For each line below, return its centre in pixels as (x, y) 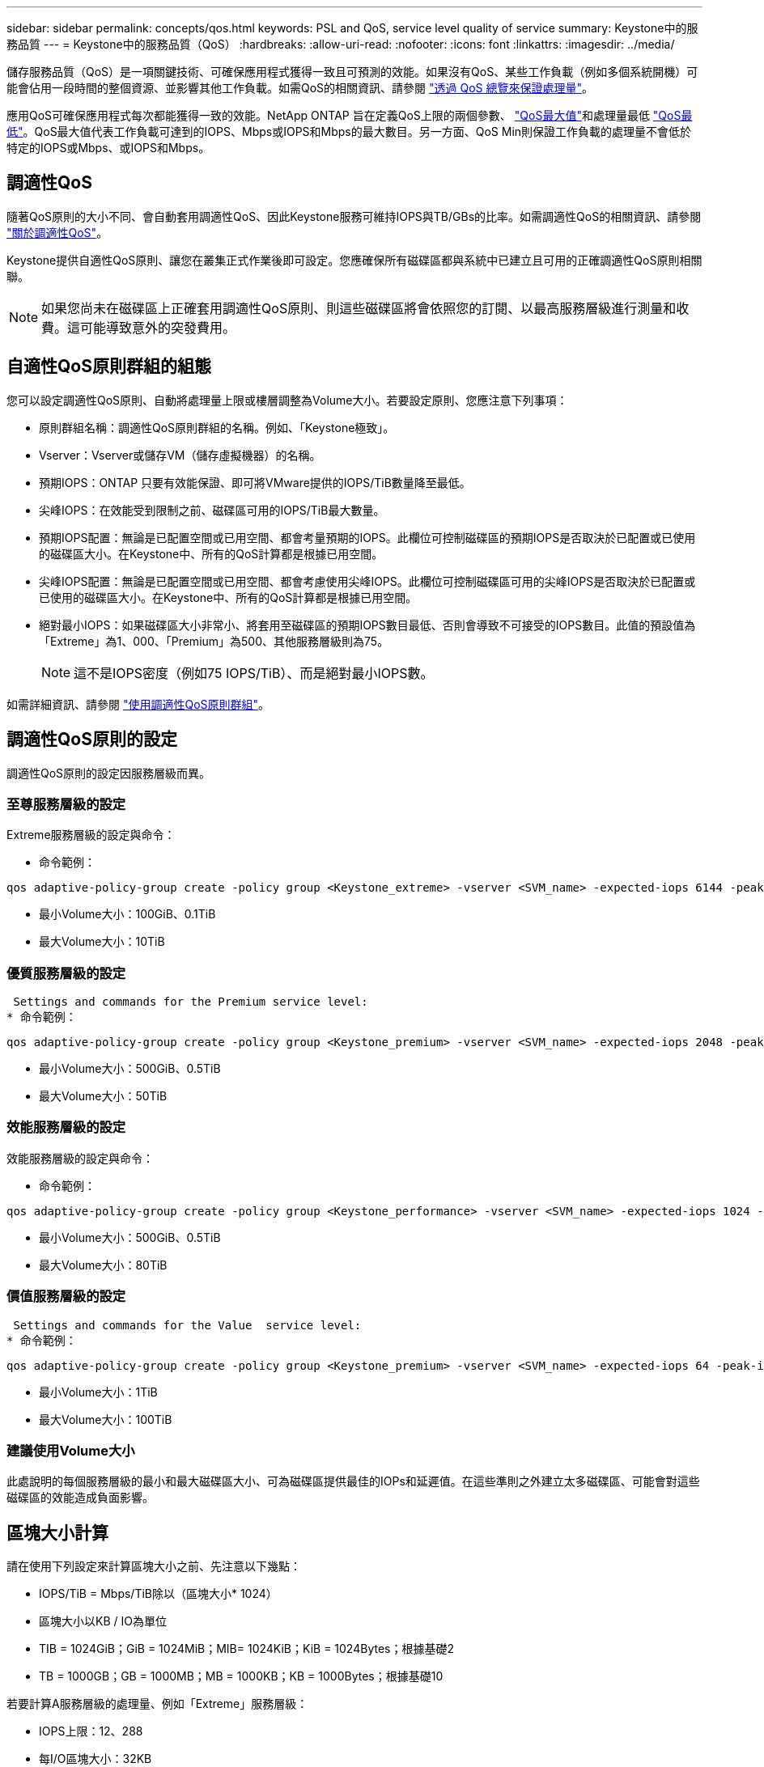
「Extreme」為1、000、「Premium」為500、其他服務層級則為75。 (214, 641)
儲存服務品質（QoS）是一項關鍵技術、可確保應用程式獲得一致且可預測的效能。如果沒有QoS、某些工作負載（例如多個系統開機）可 (352, 72)
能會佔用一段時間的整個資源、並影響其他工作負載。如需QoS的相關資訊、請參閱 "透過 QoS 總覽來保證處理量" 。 (300, 88)
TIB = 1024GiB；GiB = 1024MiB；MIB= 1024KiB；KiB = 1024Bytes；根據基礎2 (247, 1649)
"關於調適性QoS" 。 (57, 232)
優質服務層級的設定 (66, 973)
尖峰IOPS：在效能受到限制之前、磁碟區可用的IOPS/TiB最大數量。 (212, 510)
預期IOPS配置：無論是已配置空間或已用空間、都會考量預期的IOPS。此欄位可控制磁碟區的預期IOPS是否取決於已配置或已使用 (367, 537)
